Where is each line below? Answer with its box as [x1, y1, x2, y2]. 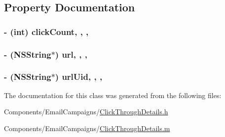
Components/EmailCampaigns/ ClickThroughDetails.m [4, 123, 170, 133]
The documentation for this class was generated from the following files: [4, 90, 222, 100]
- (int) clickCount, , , [4, 25, 89, 37]
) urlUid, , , [55, 70, 103, 83]
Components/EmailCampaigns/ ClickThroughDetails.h [4, 106, 168, 117]
